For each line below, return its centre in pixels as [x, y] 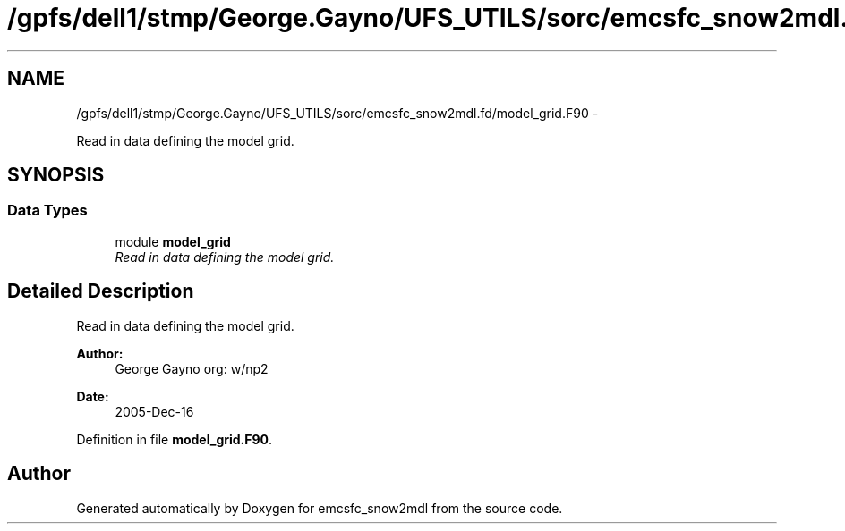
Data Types [47, 211]
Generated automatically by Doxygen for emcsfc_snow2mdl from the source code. [320, 508]
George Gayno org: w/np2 [192, 368]
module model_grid [173, 241]
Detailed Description [101, 291]
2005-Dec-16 [154, 411]
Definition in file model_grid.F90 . [175, 439]
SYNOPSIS [56, 175]
